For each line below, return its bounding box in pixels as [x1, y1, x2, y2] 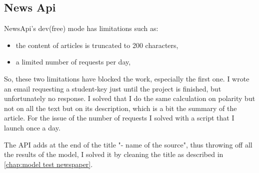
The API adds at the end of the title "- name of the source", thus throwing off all [4, 139, 252, 149]
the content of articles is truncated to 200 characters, [15, 39, 178, 50]
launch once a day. [4, 122, 60, 132]
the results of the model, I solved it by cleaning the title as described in [4, 149, 223, 159]
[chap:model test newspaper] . [4, 158, 93, 169]
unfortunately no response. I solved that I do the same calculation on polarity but [4, 93, 255, 103]
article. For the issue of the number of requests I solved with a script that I [4, 112, 234, 123]
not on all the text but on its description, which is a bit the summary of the [4, 102, 237, 113]
